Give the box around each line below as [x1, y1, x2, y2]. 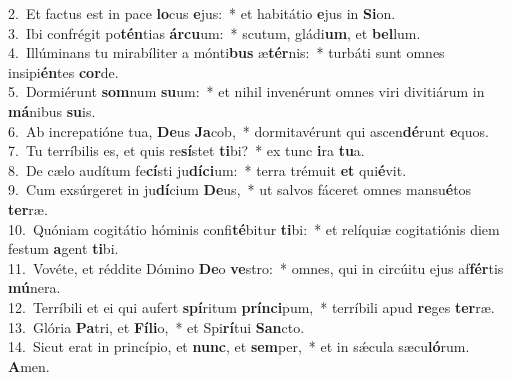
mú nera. [8, 277, 61, 298]
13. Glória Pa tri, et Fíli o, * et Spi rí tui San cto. [8, 316, 305, 337]
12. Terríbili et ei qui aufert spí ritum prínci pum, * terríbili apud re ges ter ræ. [8, 296, 495, 317]
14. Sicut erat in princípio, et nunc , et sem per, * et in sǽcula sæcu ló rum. [8, 336, 470, 357]
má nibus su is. [8, 100, 96, 121]
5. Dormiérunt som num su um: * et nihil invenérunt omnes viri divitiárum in [8, 81, 485, 102]
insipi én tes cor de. [8, 61, 119, 82]
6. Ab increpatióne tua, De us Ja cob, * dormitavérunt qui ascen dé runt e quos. [8, 120, 489, 141]
